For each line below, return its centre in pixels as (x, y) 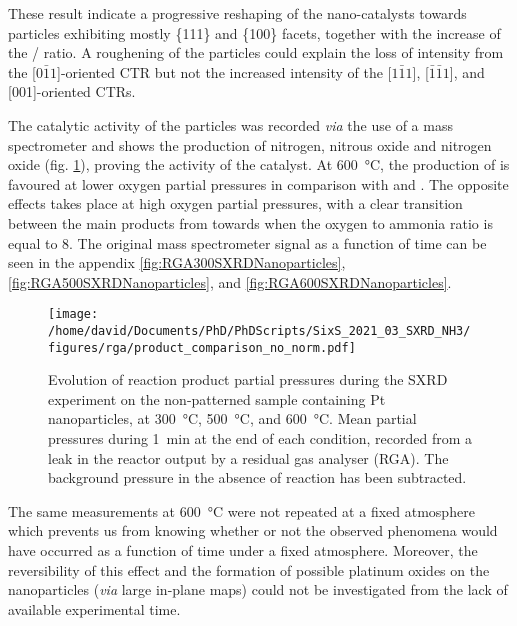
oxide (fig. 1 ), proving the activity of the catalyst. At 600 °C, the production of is (259, 164)
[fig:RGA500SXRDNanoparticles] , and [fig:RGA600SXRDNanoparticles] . (230, 281)
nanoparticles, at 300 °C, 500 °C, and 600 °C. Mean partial (232, 418)
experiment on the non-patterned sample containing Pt (217, 398)
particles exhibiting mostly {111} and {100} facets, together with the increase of (254, 32)
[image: (73, 314)
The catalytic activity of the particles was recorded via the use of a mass (230, 124)
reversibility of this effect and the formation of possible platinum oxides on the (249, 569)
